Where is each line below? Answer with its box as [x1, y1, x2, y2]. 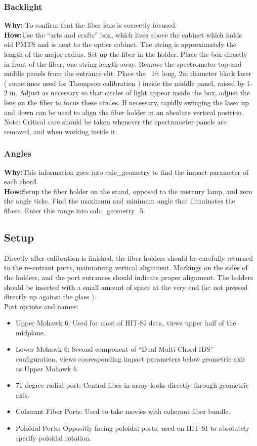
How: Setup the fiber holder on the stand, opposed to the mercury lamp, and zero [4, 186, 253, 196]
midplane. [15, 327, 45, 337]
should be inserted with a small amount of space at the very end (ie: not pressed [4, 282, 248, 292]
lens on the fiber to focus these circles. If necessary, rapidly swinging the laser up [4, 97, 249, 107]
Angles [4, 147, 32, 160]
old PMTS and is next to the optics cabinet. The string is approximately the [4, 39, 236, 49]
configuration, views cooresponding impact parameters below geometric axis [15, 354, 246, 364]
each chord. [4, 176, 39, 187]
